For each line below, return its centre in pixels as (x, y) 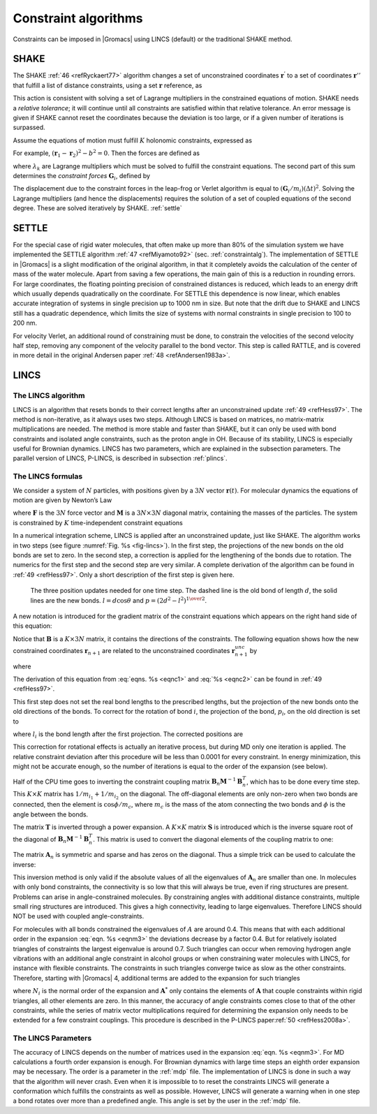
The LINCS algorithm (49, 396)
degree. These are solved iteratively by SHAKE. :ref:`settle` (97, 208)
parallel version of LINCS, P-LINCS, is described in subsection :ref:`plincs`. (120, 458)
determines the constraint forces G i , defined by (81, 176)
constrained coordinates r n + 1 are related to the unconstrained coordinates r (124, 651)
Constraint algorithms (78, 18)
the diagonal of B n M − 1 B (51, 840)
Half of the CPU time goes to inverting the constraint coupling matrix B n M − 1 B (128, 782)
